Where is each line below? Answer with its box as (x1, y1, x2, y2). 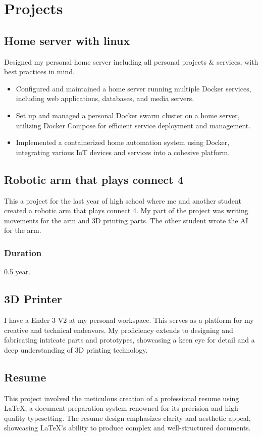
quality (4, 412, 26, 423)
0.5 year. (4, 266, 31, 277)
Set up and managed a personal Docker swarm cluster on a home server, (16, 110, 240, 120)
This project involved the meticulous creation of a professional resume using (4, 393, 239, 403)
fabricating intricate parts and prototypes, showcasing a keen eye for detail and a (4, 334, 255, 345)
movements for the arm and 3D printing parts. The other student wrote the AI (4, 215, 248, 225)
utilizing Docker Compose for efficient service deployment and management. (16, 120, 251, 130)
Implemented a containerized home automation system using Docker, (16, 137, 230, 148)
